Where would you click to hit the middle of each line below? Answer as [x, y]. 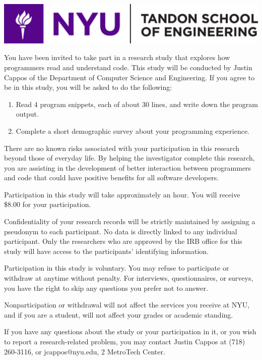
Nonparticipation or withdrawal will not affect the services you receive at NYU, [127, 305]
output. [27, 114]
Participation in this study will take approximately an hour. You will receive [122, 194]
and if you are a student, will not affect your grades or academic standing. [119, 314]
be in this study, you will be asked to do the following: [88, 87]
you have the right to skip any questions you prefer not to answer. [106, 288]
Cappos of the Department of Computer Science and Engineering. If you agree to [129, 77]
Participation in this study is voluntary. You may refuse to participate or [117, 268]
